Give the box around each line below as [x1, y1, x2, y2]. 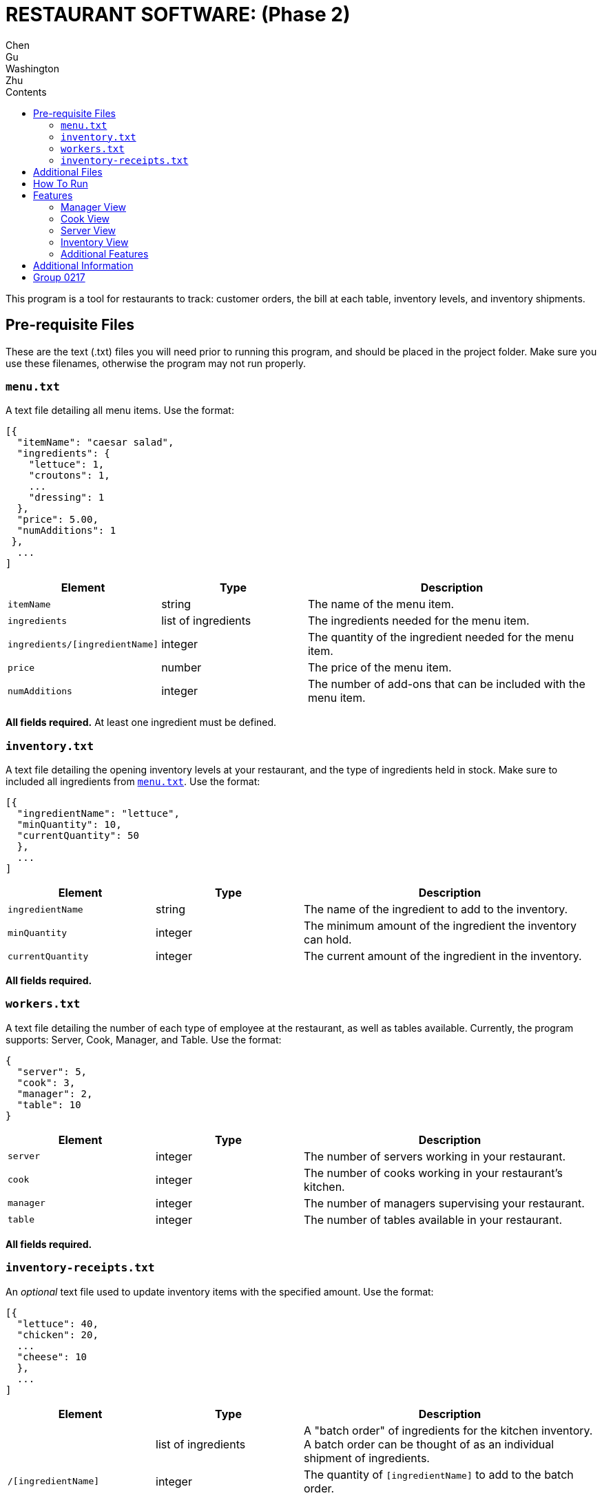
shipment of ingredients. [304, 1450, 430, 1465]
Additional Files [33, 165, 103, 178]
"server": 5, [17, 1065, 87, 1077]
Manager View [61, 200, 127, 213]
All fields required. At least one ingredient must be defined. [6, 716, 277, 729]
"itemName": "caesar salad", [17, 437, 174, 448]
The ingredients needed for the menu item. [307, 614, 530, 628]
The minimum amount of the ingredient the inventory [304, 919, 577, 933]
